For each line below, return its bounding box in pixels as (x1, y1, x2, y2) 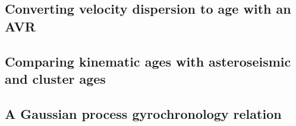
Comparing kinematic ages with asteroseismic (5, 52, 291, 70)
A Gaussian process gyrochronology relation (5, 104, 282, 122)
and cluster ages (5, 69, 106, 87)
